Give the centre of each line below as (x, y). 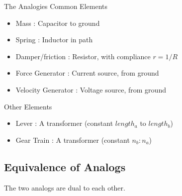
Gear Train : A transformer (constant (73, 140)
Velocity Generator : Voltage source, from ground (91, 89)
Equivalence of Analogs (65, 166)
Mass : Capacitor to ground (58, 23)
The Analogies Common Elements (56, 6)
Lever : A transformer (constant (64, 123)
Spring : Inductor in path (54, 40)
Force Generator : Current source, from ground (87, 73)
